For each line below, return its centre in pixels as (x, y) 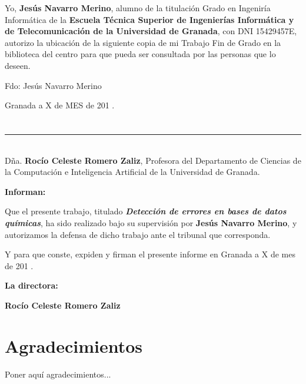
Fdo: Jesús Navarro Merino (53, 85)
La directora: (31, 285)
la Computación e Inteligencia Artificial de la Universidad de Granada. (132, 172)
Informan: (25, 191)
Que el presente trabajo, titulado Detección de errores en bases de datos (146, 211)
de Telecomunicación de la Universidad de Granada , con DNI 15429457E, (151, 31)
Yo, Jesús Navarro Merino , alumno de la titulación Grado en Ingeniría (138, 8)
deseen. (18, 65)
